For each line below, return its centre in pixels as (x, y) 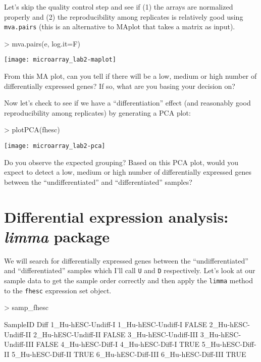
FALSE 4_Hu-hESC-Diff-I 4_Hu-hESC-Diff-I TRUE (118, 344)
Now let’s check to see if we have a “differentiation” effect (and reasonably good (127, 103)
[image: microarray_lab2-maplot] (60, 60)
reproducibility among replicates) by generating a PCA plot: (97, 112)
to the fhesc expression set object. (58, 290)
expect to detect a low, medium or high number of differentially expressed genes (128, 172)
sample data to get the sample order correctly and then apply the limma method (129, 280)
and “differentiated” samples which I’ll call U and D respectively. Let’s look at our (130, 270)
